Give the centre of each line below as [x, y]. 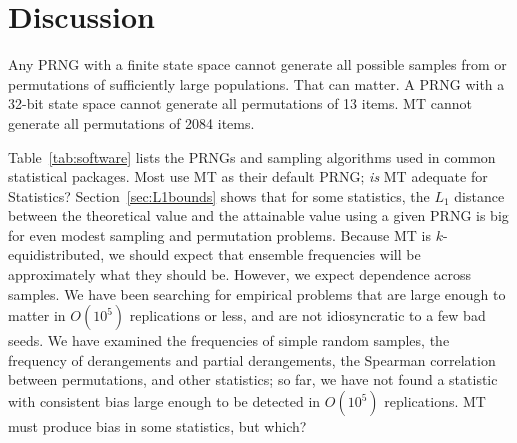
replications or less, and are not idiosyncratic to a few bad [307, 315]
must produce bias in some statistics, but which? [157, 426]
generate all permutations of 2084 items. [131, 122]
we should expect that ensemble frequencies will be [264, 254]
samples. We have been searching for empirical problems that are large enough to [257, 293]
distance [479, 195]
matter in [37, 315]
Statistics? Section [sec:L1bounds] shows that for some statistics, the [219, 195]
